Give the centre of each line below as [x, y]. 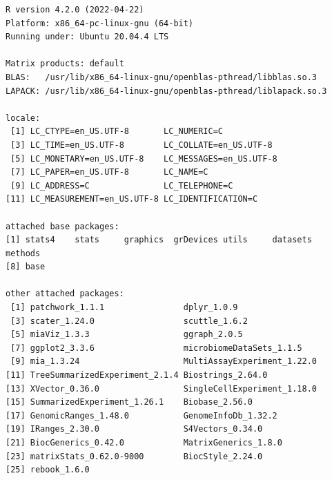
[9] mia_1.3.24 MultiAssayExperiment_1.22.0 [164, 362]
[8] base [26, 267]
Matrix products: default [65, 64]
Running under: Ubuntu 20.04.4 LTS [87, 37]
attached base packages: [62, 226]
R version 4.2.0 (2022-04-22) [75, 10]
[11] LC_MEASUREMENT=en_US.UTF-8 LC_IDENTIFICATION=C [132, 199]
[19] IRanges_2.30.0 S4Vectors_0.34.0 [134, 429]
